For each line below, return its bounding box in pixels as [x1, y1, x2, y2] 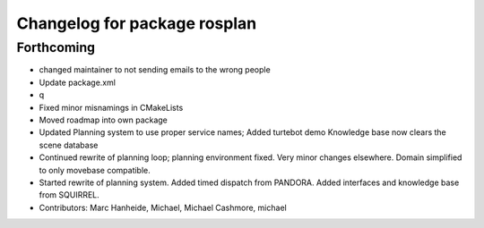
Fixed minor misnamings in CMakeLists [39, 102, 184, 113]
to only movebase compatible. [39, 165, 151, 175]
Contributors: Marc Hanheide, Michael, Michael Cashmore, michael [39, 202, 287, 213]
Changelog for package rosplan [16, 13, 257, 33]
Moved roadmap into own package [39, 114, 168, 125]
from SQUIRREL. [39, 190, 100, 200]
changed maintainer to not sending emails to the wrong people [39, 64, 271, 75]
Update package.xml [39, 77, 117, 88]
